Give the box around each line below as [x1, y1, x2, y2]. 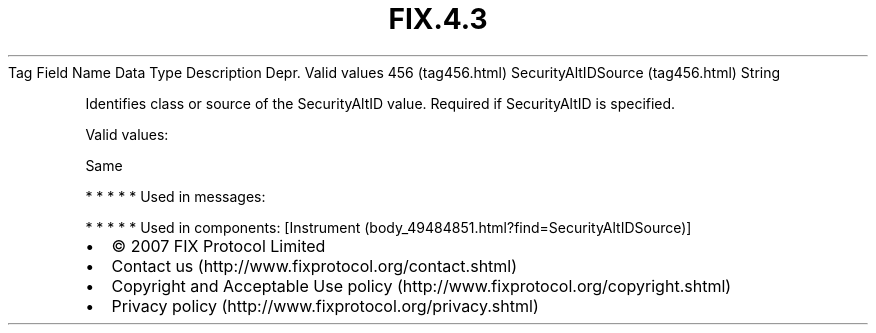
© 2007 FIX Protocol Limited [111, 235, 326, 256]
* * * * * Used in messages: [85, 187, 266, 205]
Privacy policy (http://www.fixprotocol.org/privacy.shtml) [111, 295, 539, 316]
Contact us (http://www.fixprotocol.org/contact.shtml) [111, 255, 518, 276]
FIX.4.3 [388, 2, 488, 36]
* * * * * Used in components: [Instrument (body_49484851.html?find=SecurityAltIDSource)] [85, 218, 692, 236]
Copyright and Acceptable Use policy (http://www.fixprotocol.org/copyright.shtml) [111, 275, 732, 296]
